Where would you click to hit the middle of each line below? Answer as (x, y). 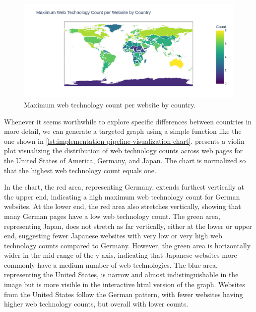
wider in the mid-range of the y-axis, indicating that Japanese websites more (121, 255)
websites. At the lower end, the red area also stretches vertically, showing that (123, 206)
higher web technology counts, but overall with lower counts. (96, 304)
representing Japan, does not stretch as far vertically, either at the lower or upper (128, 226)
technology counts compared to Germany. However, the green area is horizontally (128, 245)
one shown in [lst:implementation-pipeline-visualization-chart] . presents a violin (124, 141)
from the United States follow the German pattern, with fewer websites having (124, 294)
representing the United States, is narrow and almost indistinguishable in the (121, 274)
